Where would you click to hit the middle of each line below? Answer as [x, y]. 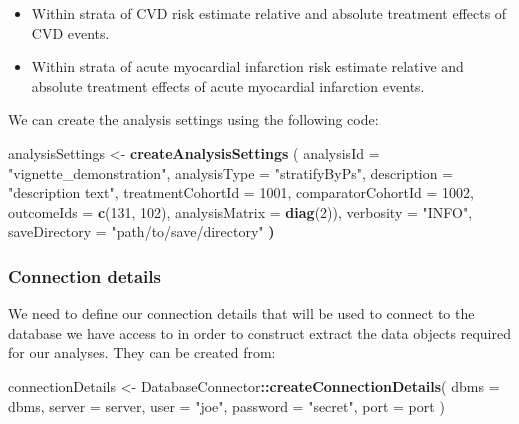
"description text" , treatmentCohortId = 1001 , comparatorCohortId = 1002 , [241, 192]
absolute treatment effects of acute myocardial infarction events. [228, 85]
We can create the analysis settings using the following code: [193, 119]
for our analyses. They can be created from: [142, 352]
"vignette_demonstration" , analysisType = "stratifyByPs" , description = [231, 172]
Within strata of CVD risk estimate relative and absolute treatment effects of [269, 13]
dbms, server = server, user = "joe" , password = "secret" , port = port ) [226, 405]
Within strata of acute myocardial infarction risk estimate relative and [247, 66]
